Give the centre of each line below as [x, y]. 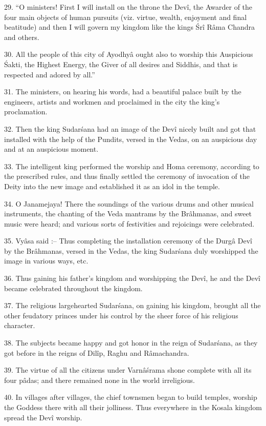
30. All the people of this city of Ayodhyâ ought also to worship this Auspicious [129, 54]
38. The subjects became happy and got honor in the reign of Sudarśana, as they [131, 343]
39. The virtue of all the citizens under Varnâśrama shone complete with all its [128, 370]
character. [20, 325]
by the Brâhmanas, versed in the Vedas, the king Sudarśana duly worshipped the [131, 250]
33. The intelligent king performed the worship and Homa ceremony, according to [132, 166]
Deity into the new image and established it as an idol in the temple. [112, 186]
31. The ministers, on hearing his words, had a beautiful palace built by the [123, 92]
